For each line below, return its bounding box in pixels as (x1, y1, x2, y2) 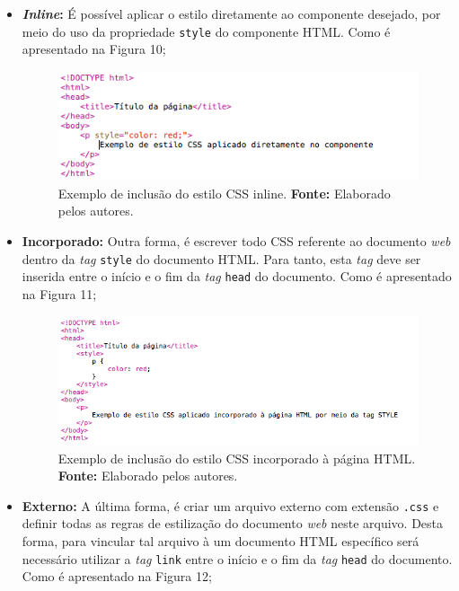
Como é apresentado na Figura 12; (22, 567, 212, 586)
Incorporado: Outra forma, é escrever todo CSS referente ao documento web (22, 232, 451, 251)
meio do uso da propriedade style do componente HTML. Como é (22, 22, 391, 40)
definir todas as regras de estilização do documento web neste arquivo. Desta (22, 514, 444, 533)
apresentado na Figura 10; (22, 40, 166, 58)
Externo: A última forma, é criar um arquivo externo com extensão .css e (22, 496, 439, 515)
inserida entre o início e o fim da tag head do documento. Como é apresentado (22, 267, 452, 286)
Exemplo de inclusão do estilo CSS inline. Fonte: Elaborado (57, 183, 391, 202)
